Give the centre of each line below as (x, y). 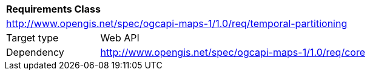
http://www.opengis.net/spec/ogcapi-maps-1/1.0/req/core (233, 52)
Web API (120, 38)
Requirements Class (53, 9)
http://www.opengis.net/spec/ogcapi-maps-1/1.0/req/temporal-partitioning (177, 23)
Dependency (35, 52)
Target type (32, 38)
